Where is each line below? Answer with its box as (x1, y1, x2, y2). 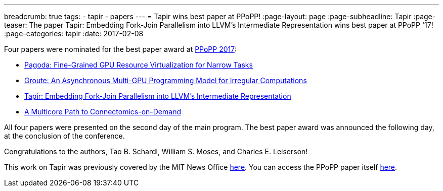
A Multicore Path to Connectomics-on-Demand (24, 107, 181, 116)
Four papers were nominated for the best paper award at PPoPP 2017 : (4, 45, 237, 53)
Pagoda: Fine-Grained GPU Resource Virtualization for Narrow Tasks (24, 60, 253, 69)
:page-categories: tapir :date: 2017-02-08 (4, 29, 144, 38)
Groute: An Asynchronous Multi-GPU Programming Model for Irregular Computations (24, 76, 307, 85)
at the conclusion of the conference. (4, 132, 125, 140)
